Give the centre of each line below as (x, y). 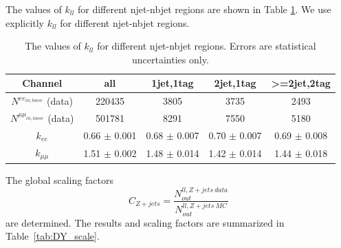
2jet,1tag (235, 83)
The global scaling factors (59, 179)
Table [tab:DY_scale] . (53, 236)
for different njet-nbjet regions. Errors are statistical (207, 46)
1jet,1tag (173, 83)
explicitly (25, 22)
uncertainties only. (170, 59)
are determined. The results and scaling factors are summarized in (145, 222)
